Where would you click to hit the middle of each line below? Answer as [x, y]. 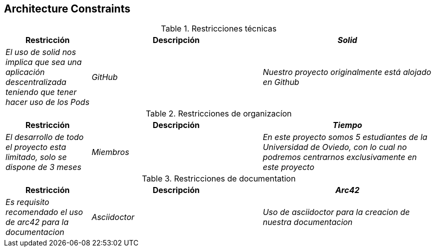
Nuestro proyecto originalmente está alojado [347, 72]
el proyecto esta [36, 147]
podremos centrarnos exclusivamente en [340, 157]
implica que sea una [44, 62]
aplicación [25, 72]
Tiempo [348, 125]
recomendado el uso [44, 212]
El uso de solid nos [41, 52]
